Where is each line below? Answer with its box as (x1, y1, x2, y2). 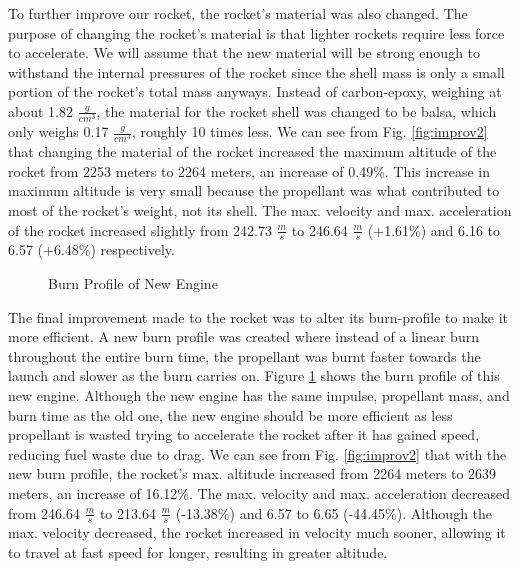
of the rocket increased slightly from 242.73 (8, 219, 272, 240)
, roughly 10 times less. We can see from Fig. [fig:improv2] (131, 121, 488, 142)
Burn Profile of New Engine (48, 273, 218, 294)
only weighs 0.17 (8, 121, 109, 142)
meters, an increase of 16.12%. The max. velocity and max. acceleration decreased (8, 482, 510, 503)
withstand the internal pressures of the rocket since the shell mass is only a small (8, 61, 505, 82)
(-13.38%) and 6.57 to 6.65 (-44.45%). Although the (175, 502, 493, 523)
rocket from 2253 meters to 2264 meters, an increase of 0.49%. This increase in (8, 160, 490, 181)
